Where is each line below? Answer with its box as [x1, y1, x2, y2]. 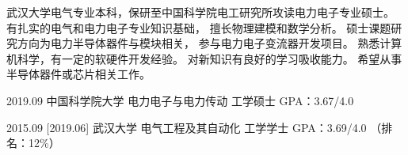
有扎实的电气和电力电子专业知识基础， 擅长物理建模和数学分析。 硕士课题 [6, 19, 391, 36]
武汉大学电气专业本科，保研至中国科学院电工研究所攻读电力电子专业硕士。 [6, 4, 395, 20]
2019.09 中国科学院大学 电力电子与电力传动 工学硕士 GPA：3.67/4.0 [6, 92, 354, 108]
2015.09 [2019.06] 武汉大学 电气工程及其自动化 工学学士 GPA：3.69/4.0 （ [6, 119, 382, 135]
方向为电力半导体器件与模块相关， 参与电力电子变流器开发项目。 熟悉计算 [17, 35, 402, 51]
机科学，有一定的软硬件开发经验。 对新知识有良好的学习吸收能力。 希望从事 [6, 50, 402, 66]
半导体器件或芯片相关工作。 [6, 66, 151, 82]
